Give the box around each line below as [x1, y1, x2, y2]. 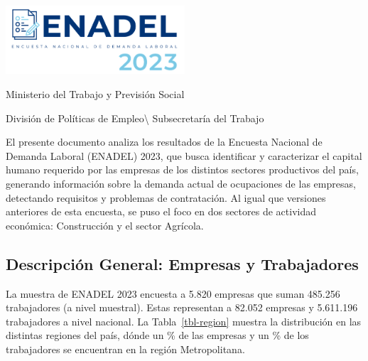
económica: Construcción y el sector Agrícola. [6, 217, 204, 232]
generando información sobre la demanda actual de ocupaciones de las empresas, [6, 176, 356, 190]
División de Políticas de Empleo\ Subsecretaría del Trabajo [6, 110, 264, 125]
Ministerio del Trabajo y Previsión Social [6, 86, 185, 101]
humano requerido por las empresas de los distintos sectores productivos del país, [6, 162, 359, 177]
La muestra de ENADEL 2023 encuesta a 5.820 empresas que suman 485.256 [6, 286, 340, 301]
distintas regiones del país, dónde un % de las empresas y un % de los [6, 328, 309, 343]
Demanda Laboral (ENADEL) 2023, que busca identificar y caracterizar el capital [6, 148, 362, 163]
